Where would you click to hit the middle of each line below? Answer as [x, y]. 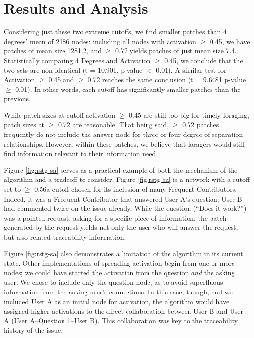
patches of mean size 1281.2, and [53, 51]
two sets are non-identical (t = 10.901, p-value [73, 70]
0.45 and [61, 79]
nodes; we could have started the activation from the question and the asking [119, 272]
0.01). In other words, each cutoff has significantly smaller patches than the [128, 89]
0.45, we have [230, 41]
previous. [17, 99]
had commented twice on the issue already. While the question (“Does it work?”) [125, 208]
